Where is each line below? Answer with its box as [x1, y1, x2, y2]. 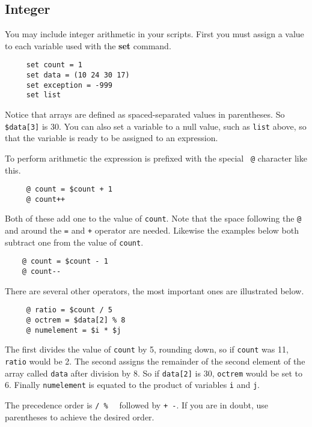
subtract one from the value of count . [5, 235, 144, 248]
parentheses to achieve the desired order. [5, 410, 154, 423]
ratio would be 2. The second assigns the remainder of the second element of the [5, 354, 305, 367]
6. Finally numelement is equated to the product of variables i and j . [5, 378, 260, 391]
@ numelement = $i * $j [26, 326, 121, 335]
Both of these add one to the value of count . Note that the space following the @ [5, 212, 302, 225]
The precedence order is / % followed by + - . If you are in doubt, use [5, 398, 268, 411]
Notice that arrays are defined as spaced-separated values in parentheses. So [5, 108, 285, 121]
